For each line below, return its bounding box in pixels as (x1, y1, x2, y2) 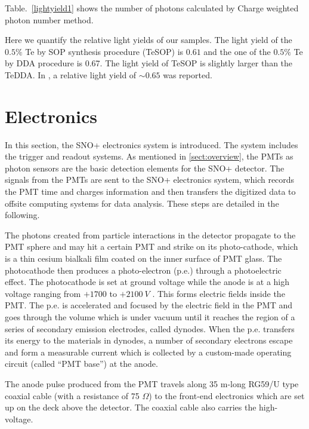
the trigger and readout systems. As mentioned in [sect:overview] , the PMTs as (5, 150, 293, 163)
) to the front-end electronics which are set (149, 389, 305, 402)
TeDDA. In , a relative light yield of (5, 68, 137, 81)
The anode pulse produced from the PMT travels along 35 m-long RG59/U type (5, 377, 299, 390)
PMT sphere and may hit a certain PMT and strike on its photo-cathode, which (5, 240, 298, 253)
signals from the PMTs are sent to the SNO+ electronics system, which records (5, 173, 295, 186)
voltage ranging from (5, 287, 81, 299)
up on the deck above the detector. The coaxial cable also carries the (5, 401, 257, 413)
